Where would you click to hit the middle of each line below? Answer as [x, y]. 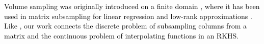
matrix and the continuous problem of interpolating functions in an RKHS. [122, 35]
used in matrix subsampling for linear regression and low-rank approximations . [128, 16]
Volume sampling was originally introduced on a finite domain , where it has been [132, 6]
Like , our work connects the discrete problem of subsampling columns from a [125, 26]
